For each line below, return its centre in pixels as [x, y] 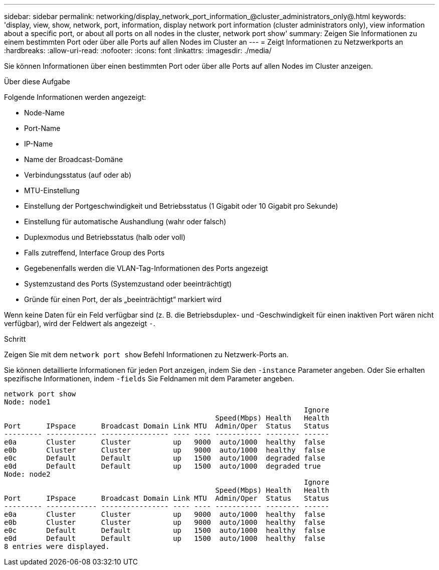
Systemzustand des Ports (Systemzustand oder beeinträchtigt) [128, 284]
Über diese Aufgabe [37, 82]
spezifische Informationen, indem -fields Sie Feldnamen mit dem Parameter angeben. [149, 379]
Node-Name [44, 113]
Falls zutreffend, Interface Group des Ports [94, 253]
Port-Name [42, 128]
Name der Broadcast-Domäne [74, 159]
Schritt [15, 339]
